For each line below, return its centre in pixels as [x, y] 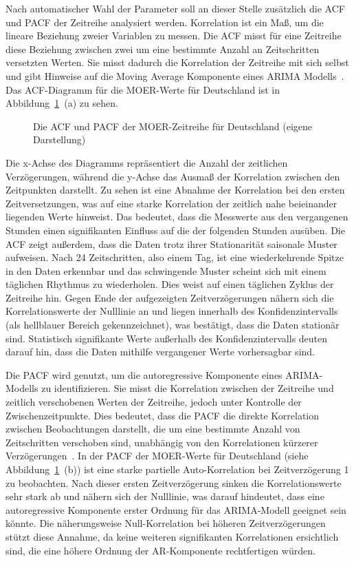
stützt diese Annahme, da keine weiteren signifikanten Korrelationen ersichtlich [172, 536]
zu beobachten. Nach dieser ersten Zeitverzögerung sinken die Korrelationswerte [174, 482]
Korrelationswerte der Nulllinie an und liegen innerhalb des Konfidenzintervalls [172, 311]
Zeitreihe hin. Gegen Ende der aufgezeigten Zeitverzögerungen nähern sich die [170, 297]
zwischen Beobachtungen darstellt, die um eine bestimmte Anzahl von [153, 429]
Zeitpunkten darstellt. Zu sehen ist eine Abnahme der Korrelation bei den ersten [175, 190]
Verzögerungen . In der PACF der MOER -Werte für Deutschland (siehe [157, 456]
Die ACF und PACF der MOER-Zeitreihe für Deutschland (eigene [173, 126]
